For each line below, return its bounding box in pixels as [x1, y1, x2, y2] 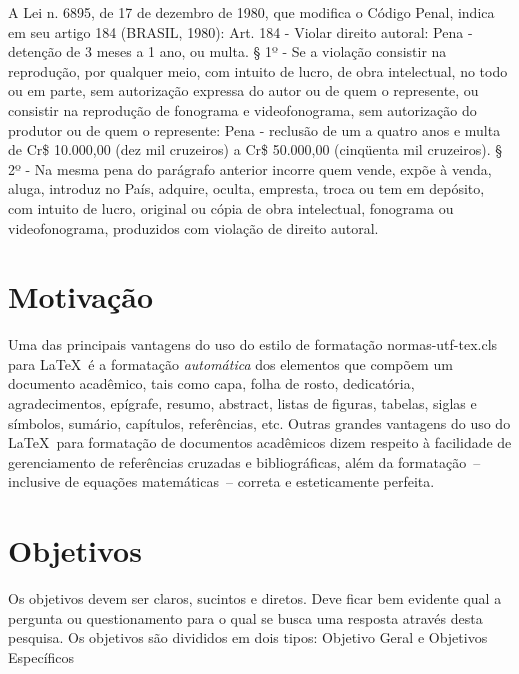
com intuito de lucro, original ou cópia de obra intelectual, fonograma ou [8, 197, 454, 218]
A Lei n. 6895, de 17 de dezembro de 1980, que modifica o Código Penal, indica [8, 2, 495, 22]
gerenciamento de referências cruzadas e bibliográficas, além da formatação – [8, 451, 481, 472]
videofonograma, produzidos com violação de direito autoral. [8, 217, 379, 238]
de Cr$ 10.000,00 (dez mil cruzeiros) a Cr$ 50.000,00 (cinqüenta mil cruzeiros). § [8, 139, 503, 160]
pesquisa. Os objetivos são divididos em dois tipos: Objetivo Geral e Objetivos [8, 627, 488, 648]
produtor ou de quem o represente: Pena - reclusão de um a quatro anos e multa [8, 119, 501, 140]
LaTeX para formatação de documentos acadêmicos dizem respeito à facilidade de [8, 432, 512, 453]
